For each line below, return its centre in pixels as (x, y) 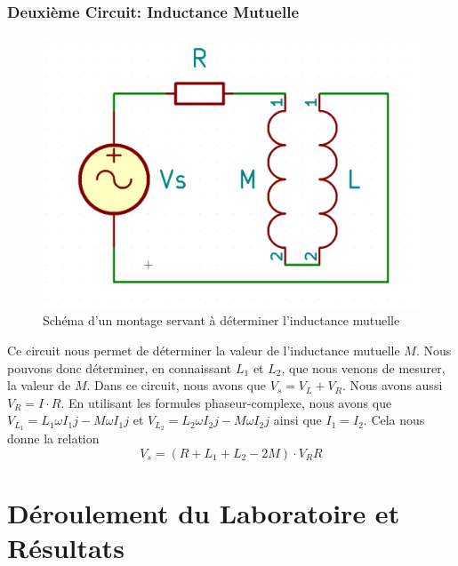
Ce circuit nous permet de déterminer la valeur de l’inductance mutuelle (204, 350)
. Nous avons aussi (393, 385)
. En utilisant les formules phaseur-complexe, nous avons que (226, 402)
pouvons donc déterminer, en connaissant (120, 367)
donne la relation (53, 438)
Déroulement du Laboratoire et (204, 513)
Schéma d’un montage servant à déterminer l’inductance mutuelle (221, 320)
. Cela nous (394, 420)
